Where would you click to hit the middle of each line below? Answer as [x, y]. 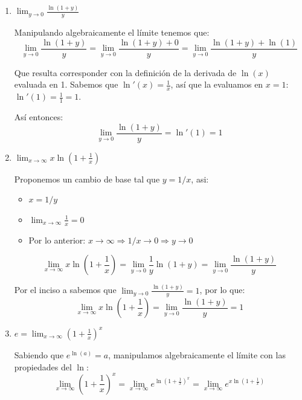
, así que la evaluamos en [217, 84]
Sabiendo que [39, 354]
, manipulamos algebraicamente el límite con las [197, 354]
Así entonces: [39, 117]
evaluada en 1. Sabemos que [66, 84]
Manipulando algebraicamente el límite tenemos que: [112, 32]
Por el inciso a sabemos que [65, 290]
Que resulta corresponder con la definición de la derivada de [125, 72]
